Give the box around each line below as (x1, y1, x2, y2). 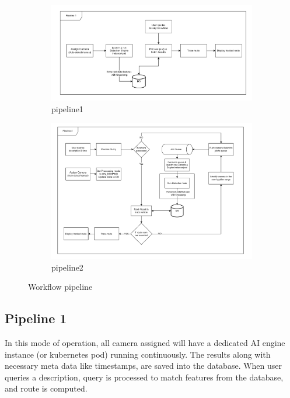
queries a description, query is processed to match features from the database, (5, 371, 284, 383)
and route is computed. (5, 382, 88, 394)
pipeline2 (51, 261, 83, 273)
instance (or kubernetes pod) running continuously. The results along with (5, 348, 271, 360)
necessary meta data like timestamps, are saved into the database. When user (5, 359, 282, 372)
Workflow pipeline (28, 281, 93, 293)
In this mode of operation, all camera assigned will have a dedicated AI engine (5, 337, 285, 349)
